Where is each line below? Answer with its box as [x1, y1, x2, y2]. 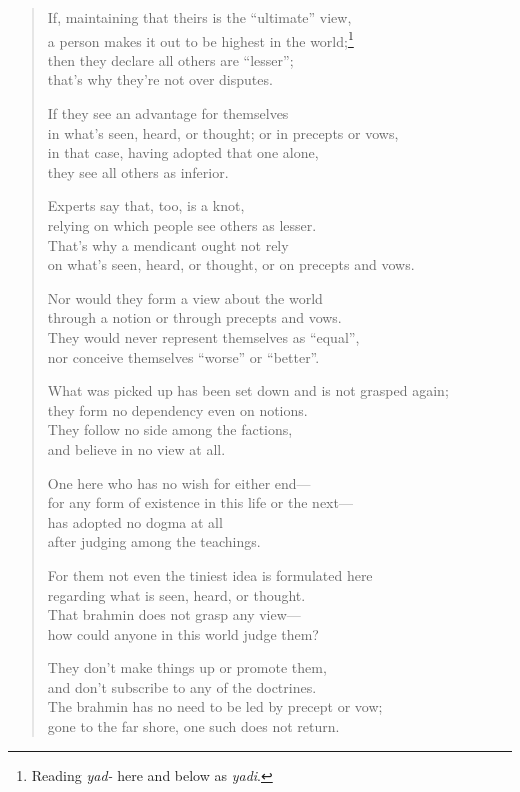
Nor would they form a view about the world [47, 287, 323, 308]
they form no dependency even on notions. [47, 399, 308, 420]
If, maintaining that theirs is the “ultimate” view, [47, 7, 352, 27]
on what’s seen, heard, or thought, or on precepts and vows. [47, 254, 415, 275]
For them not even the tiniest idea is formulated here [47, 564, 373, 585]
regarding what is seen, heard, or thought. [47, 584, 306, 605]
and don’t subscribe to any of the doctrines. [47, 676, 317, 697]
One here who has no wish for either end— [47, 472, 311, 493]
